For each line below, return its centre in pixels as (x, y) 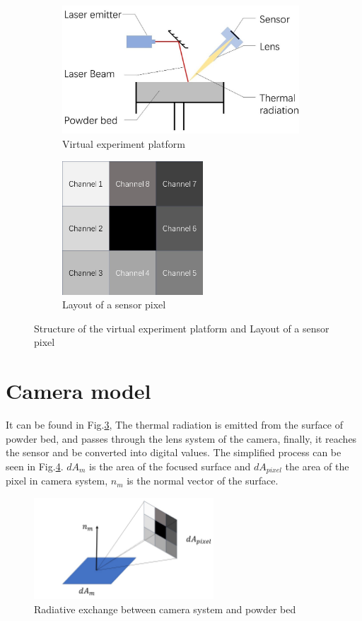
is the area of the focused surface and (170, 466)
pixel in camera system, (57, 481)
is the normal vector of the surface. (203, 481)
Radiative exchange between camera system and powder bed (165, 609)
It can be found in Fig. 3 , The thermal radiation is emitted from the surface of (174, 425)
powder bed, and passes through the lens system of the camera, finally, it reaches (181, 438)
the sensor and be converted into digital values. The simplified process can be (174, 452)
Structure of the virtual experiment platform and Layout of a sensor (182, 328)
